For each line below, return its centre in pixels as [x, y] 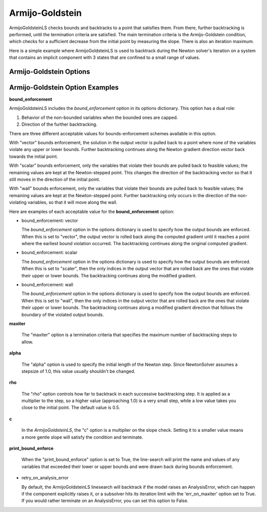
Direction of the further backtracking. [59, 124]
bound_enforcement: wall [47, 285]
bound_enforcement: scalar [49, 253]
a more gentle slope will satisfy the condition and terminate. [82, 437]
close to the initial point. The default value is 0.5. [71, 408]
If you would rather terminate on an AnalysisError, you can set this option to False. [105, 501]
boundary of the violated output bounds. [63, 314]
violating [18, 203]
